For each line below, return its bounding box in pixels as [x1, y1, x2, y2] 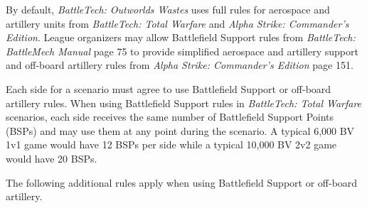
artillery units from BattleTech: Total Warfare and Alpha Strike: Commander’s [6, 16, 349, 31]
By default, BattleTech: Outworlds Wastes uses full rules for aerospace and [6, 2, 330, 16]
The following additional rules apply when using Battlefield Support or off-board [6, 175, 358, 190]
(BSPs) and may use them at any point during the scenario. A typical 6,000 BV [6, 123, 355, 138]
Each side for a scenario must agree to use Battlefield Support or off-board [6, 81, 331, 96]
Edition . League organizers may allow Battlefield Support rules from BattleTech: [6, 30, 356, 45]
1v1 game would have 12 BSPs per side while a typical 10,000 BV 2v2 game [6, 137, 337, 152]
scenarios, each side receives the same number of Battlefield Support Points [6, 109, 334, 124]
